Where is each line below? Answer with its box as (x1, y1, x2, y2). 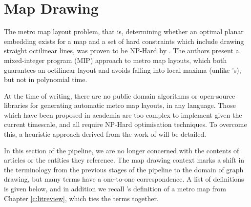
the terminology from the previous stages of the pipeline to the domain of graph (4, 164, 244, 174)
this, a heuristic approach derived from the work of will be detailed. (4, 129, 207, 139)
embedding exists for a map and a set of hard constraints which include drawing (4, 36, 244, 46)
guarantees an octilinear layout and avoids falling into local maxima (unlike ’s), (4, 64, 241, 75)
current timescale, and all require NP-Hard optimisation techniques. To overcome (4, 119, 247, 129)
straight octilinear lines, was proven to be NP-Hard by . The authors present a (4, 45, 239, 56)
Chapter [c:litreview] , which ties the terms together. (4, 193, 159, 203)
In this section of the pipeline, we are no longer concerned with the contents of (4, 145, 239, 155)
